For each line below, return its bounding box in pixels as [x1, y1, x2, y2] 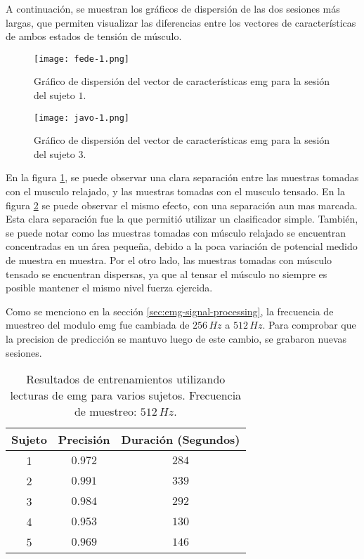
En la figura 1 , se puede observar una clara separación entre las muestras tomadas [6, 170, 359, 185]
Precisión [58, 431, 110, 448]
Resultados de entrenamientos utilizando [26, 371, 226, 388]
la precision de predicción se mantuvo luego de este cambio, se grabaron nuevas [6, 331, 347, 346]
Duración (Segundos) [121, 431, 240, 448]
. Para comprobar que [262, 317, 356, 332]
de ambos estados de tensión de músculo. [6, 29, 182, 44]
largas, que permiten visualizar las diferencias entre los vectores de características [6, 15, 356, 29]
